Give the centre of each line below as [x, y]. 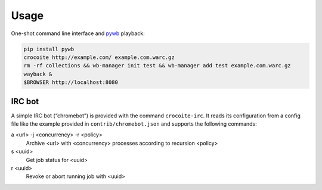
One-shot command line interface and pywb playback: [78, 33]
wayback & [38, 74]
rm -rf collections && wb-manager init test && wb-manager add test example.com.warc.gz [157, 66]
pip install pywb [49, 49]
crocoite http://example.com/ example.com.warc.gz [99, 57]
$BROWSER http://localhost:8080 [71, 82]
